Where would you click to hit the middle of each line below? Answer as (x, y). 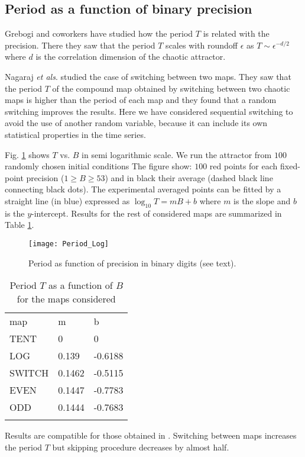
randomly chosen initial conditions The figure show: (98, 166)
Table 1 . (20, 225)
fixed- (290, 166)
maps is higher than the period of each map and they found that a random (141, 100)
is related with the (236, 33)
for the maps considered (66, 299)
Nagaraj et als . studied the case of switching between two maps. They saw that (148, 76)
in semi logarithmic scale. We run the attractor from (177, 154)
